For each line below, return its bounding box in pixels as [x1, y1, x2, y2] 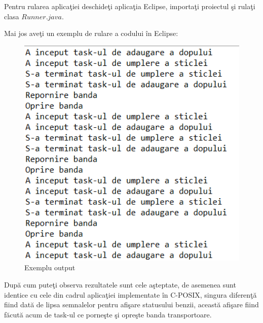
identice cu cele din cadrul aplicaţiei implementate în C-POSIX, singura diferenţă [4, 289, 257, 300]
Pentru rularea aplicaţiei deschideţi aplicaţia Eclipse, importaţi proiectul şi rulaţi [4, 1, 255, 11]
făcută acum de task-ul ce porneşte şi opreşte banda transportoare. [4, 309, 212, 319]
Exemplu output [24, 262, 76, 273]
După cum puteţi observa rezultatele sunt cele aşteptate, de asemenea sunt [4, 279, 236, 290]
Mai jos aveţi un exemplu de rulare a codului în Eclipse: [4, 28, 178, 39]
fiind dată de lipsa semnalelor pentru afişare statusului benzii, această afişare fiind [4, 299, 259, 310]
